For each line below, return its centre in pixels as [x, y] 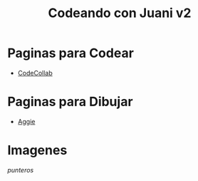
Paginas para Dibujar [70, 102]
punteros [21, 170]
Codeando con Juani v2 [120, 13]
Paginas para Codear [71, 53]
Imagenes [37, 150]
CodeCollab [35, 73]
